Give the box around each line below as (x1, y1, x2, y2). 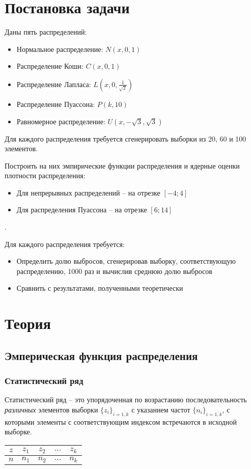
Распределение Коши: (16, 61, 83, 71)
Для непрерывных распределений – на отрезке (16, 187, 160, 198)
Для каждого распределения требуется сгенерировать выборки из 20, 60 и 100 (5, 133, 246, 144)
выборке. (5, 426, 32, 437)
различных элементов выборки (5, 404, 98, 415)
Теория (5, 313, 51, 334)
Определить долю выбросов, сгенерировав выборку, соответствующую (16, 256, 236, 266)
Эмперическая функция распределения (5, 347, 198, 363)
